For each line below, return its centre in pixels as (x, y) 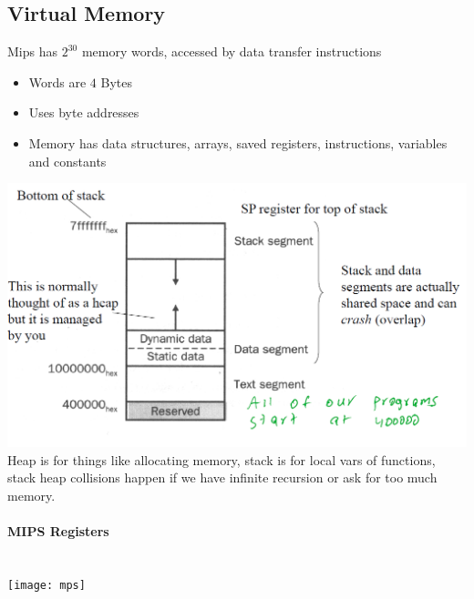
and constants (67, 161)
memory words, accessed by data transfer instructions (232, 51)
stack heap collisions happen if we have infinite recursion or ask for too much (222, 477)
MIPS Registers (58, 531)
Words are (57, 81)
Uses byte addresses (84, 112)
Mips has (32, 51)
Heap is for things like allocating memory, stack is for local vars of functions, (222, 459)
